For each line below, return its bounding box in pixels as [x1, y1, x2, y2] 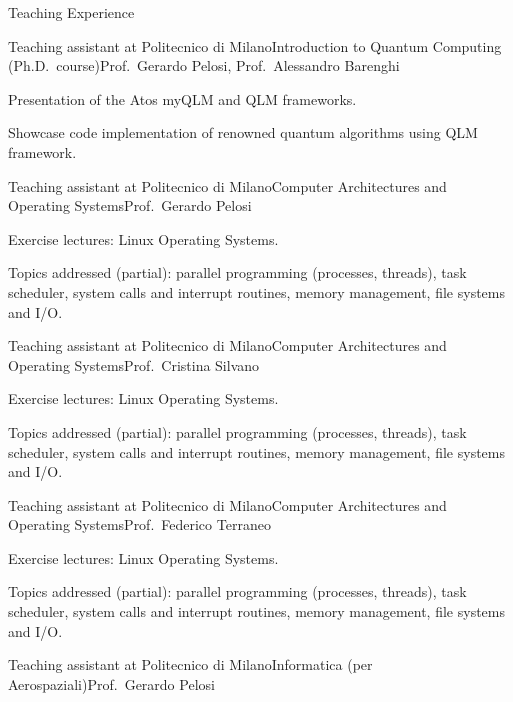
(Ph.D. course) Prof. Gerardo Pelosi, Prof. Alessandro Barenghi [8, 55, 400, 76]
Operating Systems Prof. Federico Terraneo [8, 514, 271, 535]
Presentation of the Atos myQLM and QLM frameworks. [8, 88, 357, 109]
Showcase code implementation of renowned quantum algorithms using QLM [8, 122, 478, 143]
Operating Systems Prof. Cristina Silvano [8, 354, 260, 375]
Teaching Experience [8, 2, 135, 22]
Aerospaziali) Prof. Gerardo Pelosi [8, 673, 215, 694]
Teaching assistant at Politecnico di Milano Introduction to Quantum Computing [8, 35, 502, 56]
